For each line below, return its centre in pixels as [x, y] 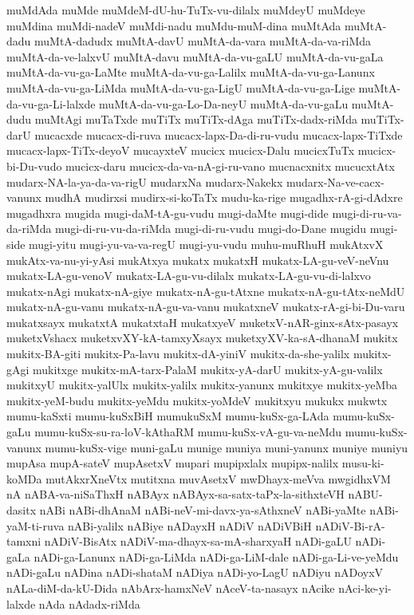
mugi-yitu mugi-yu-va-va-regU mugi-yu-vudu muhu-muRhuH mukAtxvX [206, 244]
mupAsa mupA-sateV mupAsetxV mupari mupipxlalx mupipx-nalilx [173, 463]
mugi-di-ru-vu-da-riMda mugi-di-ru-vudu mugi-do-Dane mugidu [211, 229]
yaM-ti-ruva [35, 525]
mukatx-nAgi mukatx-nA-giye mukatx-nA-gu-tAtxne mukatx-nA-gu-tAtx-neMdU [206, 291]
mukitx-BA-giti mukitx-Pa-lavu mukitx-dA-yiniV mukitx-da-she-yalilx [178, 354]
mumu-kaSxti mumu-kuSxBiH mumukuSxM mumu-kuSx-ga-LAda [168, 416]
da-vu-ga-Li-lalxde [51, 103]
